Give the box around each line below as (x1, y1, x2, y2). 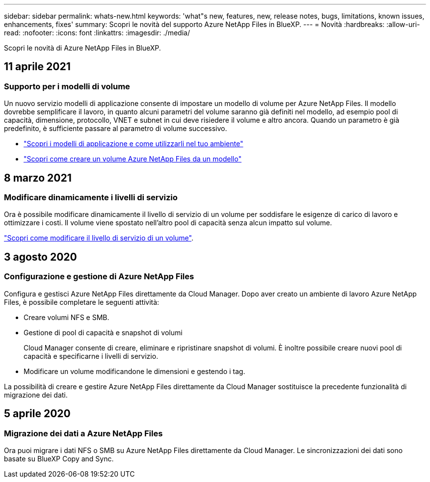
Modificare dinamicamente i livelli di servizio (4, 192, 178, 203)
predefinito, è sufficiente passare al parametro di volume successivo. (4, 124, 227, 133)
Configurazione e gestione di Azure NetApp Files (4, 271, 194, 282)
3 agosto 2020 (4, 250, 77, 263)
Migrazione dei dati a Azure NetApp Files (4, 428, 163, 438)
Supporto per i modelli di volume (4, 81, 130, 91)
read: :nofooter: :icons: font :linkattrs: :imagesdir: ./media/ (4, 28, 190, 37)
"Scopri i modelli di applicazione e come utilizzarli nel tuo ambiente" (24, 139, 243, 148)
